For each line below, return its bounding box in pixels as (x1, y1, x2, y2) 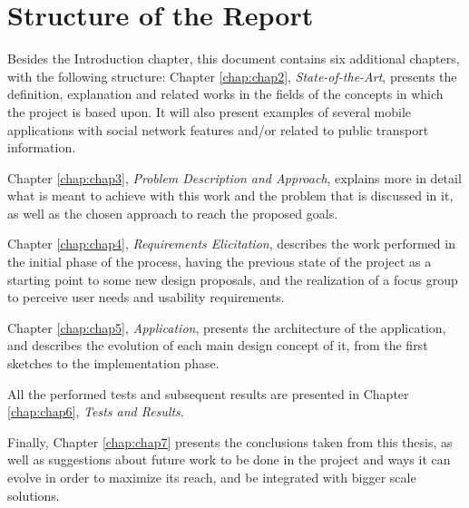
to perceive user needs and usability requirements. (7, 288, 285, 307)
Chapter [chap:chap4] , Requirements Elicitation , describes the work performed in (7, 234, 455, 253)
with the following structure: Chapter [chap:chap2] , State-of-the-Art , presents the (7, 66, 457, 85)
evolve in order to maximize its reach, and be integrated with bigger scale (7, 468, 416, 486)
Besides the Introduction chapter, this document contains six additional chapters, (7, 49, 460, 68)
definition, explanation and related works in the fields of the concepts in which (7, 84, 444, 103)
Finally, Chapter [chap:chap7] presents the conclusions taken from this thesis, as (7, 432, 453, 451)
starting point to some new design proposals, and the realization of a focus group (7, 269, 458, 288)
